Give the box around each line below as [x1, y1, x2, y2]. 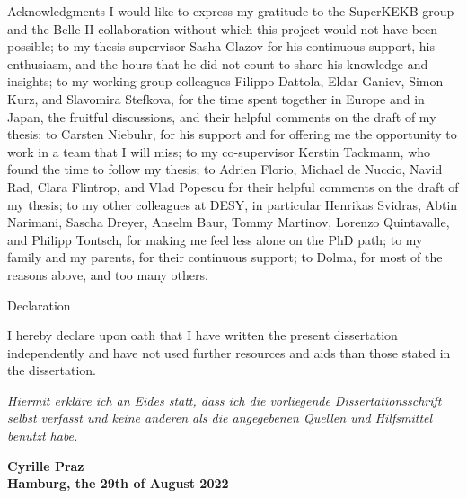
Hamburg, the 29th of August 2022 [7, 474, 229, 493]
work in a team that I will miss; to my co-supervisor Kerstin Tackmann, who [7, 142, 431, 161]
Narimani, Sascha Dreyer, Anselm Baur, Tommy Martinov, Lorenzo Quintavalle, [7, 213, 450, 232]
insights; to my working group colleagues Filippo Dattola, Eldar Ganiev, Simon [7, 72, 444, 91]
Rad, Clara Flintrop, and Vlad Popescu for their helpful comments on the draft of [7, 177, 459, 196]
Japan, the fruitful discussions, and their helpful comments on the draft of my [7, 107, 436, 126]
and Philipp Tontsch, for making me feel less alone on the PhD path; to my [7, 230, 423, 249]
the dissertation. [7, 361, 96, 380]
